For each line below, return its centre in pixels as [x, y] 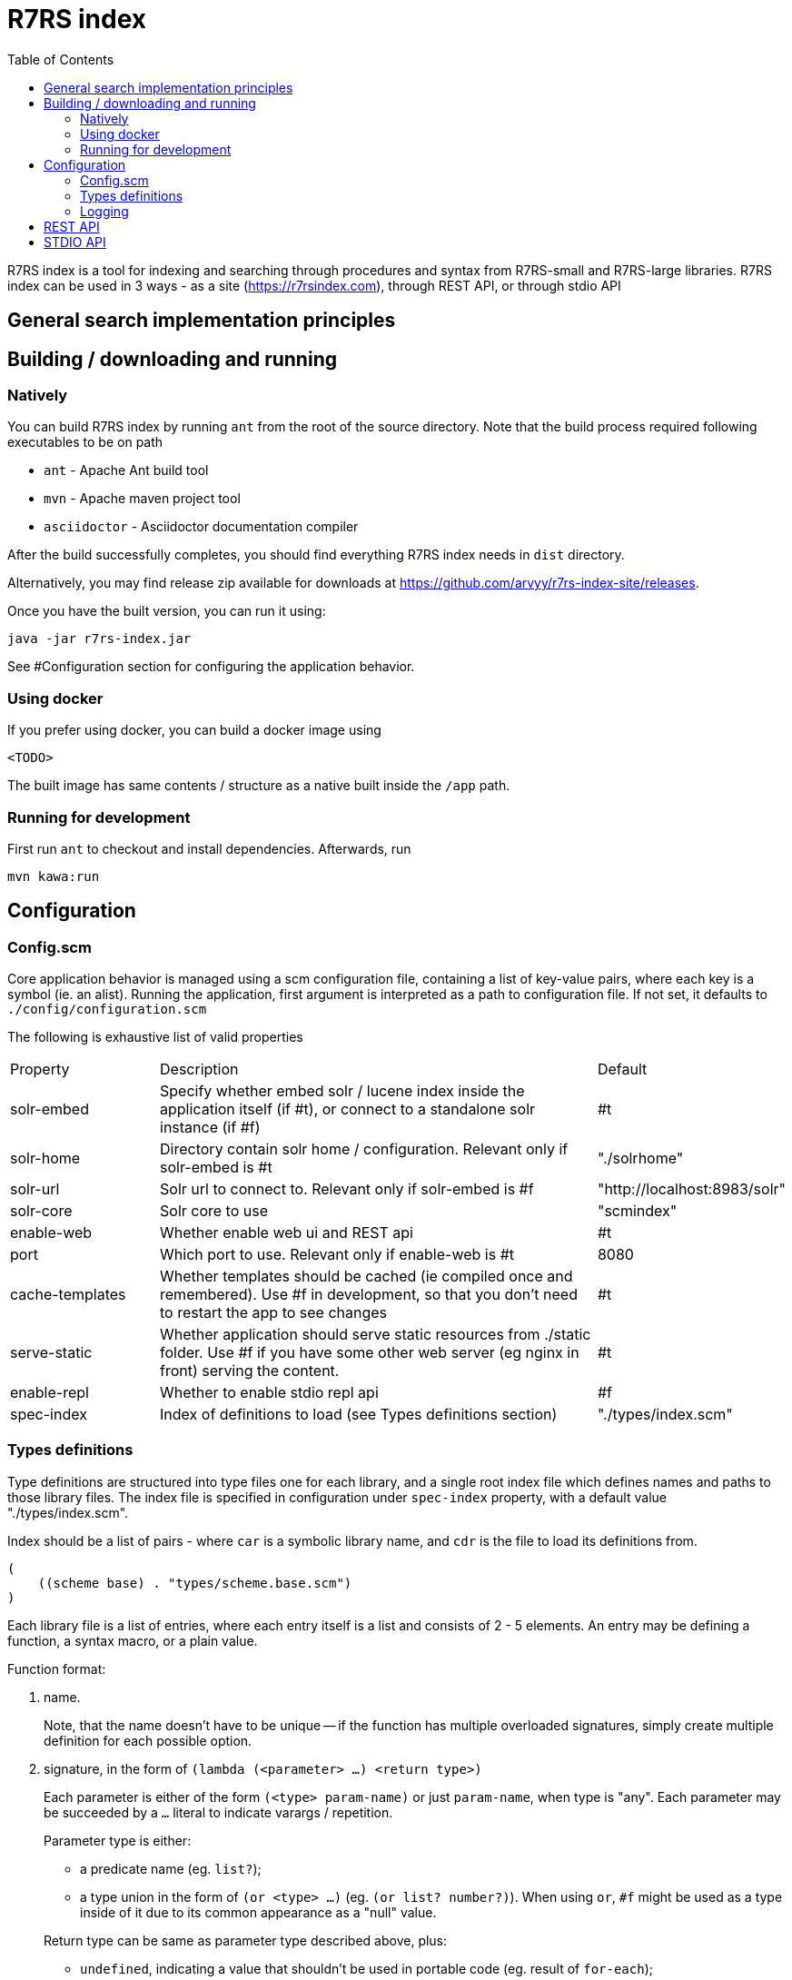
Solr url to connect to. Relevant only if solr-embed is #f [347, 1189]
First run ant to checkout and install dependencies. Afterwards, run [209, 848]
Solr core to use [214, 1211]
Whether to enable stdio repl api [269, 1393]
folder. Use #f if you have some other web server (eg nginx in [370, 1353]
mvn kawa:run [54, 876]
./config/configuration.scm [107, 1010]
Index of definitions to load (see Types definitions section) [359, 1415]
